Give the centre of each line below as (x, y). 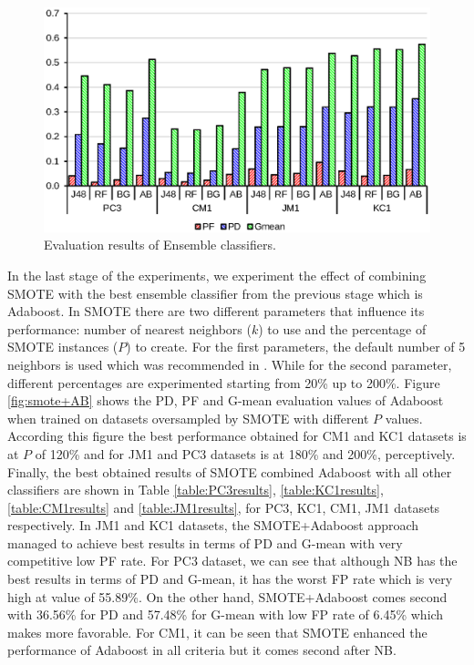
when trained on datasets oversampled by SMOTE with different (188, 418)
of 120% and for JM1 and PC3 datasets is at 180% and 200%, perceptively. (245, 453)
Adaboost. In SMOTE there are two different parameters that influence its (216, 311)
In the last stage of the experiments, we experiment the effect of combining (217, 275)
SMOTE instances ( (63, 347)
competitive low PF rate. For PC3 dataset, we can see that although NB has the (232, 561)
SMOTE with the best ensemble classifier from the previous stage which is (215, 293)
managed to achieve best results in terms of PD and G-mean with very (205, 542)
